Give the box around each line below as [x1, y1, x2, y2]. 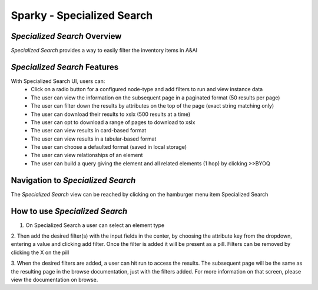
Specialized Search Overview [11, 31, 122, 41]
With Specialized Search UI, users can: [11, 77, 105, 85]
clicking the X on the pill [11, 249, 69, 256]
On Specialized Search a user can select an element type [25, 221, 165, 229]
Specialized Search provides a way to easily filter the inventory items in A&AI [11, 47, 197, 54]
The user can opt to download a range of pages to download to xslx [31, 118, 196, 126]
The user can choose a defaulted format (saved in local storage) [31, 144, 187, 151]
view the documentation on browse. [11, 276, 98, 284]
